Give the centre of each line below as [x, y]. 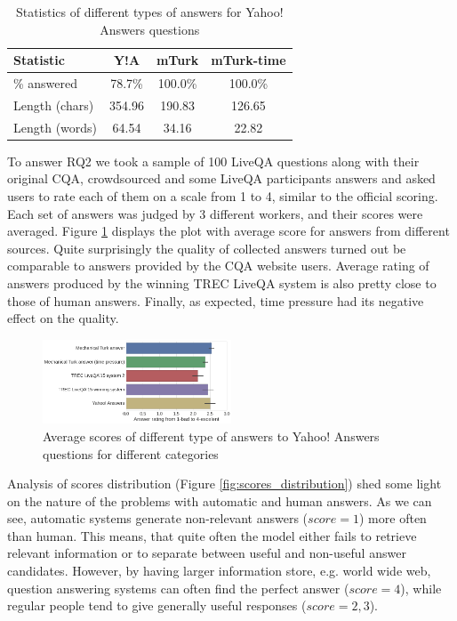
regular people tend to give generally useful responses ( [157, 605]
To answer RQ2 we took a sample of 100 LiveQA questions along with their [213, 161]
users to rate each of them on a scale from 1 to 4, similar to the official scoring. [223, 196]
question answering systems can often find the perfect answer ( [178, 588]
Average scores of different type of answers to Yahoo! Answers [211, 436]
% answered [46, 83]
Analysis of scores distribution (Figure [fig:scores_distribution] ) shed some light [224, 484]
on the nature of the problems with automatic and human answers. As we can [220, 500]
